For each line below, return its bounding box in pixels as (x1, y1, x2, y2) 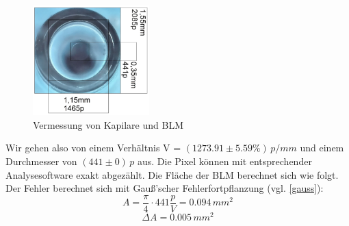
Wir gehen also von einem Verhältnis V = (5, 140, 181, 155)
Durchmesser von (5, 153, 77, 168)
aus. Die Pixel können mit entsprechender (137, 153, 312, 168)
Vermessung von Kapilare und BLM (33, 117, 183, 131)
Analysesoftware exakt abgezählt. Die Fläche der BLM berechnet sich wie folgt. (5, 167, 339, 181)
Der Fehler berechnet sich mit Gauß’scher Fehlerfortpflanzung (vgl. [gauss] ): (5, 181, 324, 195)
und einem (300, 140, 344, 155)
